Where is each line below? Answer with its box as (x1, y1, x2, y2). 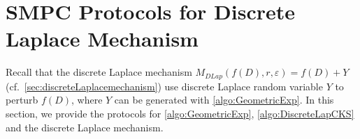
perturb (6, 92, 38, 107)
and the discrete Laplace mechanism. (6, 120, 164, 134)
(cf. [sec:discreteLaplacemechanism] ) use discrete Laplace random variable (6, 79, 323, 93)
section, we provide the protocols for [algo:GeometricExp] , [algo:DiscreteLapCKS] (6, 106, 354, 120)
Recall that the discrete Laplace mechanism (6, 65, 192, 79)
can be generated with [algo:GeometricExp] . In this (114, 92, 334, 107)
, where (71, 92, 103, 107)
